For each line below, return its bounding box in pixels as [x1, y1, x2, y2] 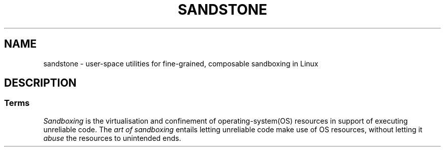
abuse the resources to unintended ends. [43, 133, 181, 142]
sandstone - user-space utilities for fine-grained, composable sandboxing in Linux [43, 59, 319, 68]
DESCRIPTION [4, 77, 77, 90]
